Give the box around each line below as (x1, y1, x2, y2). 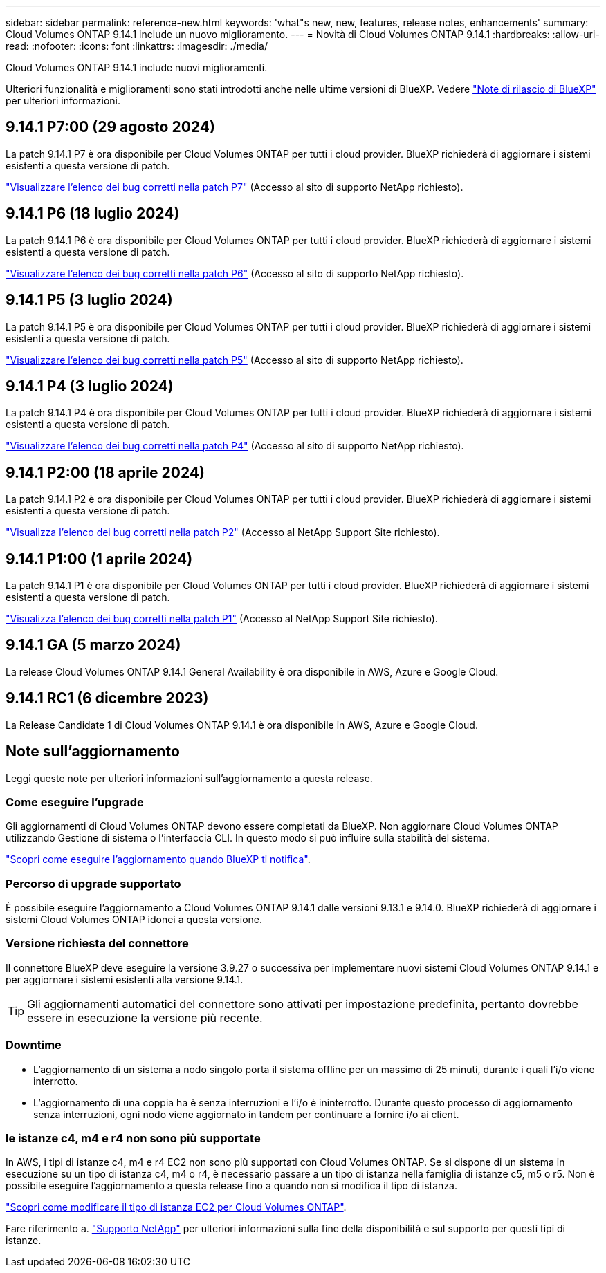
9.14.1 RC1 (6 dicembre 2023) (6, 689, 209, 707)
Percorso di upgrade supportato (6, 876, 181, 891)
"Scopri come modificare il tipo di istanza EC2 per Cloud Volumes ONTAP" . (6, 1201, 347, 1214)
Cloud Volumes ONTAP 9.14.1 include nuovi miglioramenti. (6, 62, 268, 73)
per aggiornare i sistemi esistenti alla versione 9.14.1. (6, 973, 244, 985)
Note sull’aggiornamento (6, 743, 180, 761)
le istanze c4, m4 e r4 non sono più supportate (6, 1131, 261, 1145)
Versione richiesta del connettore (6, 936, 189, 951)
